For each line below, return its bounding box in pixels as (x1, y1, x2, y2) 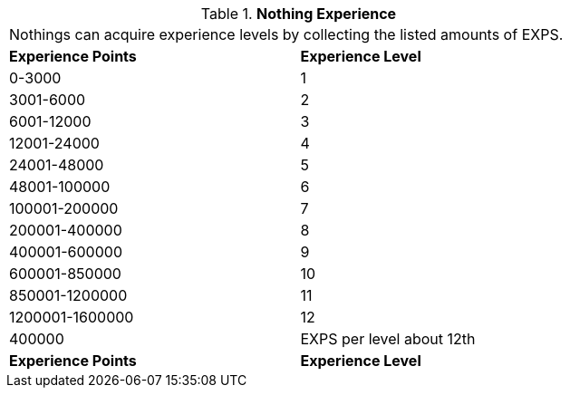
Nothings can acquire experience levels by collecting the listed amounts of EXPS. (9, 25, 564, 43)
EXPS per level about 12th (300, 330, 476, 348)
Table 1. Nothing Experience (200, 5, 397, 23)
